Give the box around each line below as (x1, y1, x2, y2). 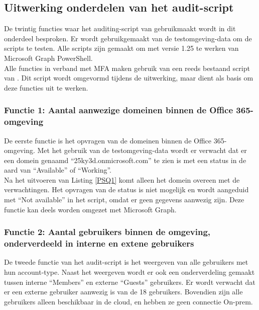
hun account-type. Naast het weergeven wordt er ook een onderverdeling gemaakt (4, 266, 255, 277)
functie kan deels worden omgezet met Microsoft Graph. (4, 204, 177, 214)
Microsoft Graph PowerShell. (4, 52, 93, 63)
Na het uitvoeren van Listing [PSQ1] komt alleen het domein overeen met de (4, 174, 240, 185)
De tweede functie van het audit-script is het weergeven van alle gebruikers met (4, 257, 248, 267)
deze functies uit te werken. (4, 82, 88, 93)
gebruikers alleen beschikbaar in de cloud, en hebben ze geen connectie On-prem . (4, 296, 253, 306)
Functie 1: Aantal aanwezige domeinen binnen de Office (4, 104, 233, 116)
